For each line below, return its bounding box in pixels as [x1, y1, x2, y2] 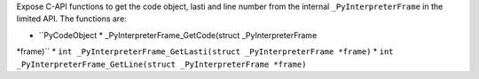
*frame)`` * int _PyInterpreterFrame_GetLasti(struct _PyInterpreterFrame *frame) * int [16, 46, 394, 57]
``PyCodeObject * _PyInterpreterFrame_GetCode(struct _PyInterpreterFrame [38, 29, 318, 40]
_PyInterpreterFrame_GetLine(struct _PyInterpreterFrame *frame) [16, 59, 307, 69]
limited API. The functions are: [16, 13, 128, 24]
